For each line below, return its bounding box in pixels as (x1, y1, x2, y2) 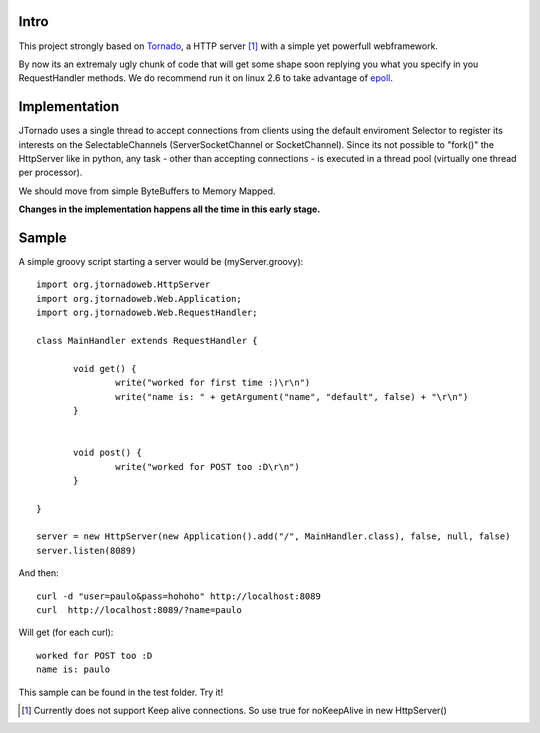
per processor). (18, 166, 83, 179)
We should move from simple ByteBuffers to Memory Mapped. (18, 185, 276, 197)
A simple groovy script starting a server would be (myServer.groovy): (18, 256, 304, 268)
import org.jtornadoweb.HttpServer (36, 279, 211, 290)
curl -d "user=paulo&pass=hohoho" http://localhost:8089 (36, 590, 322, 602)
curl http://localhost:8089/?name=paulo (36, 605, 242, 616)
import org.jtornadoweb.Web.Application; (36, 293, 242, 304)
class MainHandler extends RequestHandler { (36, 335, 259, 347)
